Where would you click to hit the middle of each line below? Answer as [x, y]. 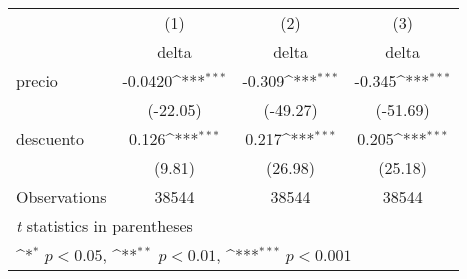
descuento [50, 138]
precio [37, 80]
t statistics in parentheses [104, 225]
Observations [61, 196]
